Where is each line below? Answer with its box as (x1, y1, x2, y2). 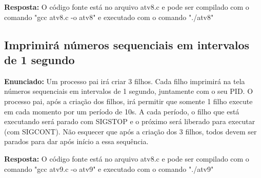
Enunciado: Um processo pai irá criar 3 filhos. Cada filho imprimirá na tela (4, 75, 245, 86)
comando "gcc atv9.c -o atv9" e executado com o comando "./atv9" (4, 163, 214, 174)
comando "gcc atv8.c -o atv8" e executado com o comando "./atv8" (4, 11, 214, 22)
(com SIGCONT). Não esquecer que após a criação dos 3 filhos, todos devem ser (4, 126, 257, 136)
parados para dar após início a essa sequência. (4, 136, 149, 147)
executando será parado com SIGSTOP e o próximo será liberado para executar (4, 116, 255, 127)
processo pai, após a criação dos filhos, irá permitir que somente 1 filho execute (4, 95, 253, 106)
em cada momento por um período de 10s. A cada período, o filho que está (4, 106, 239, 116)
